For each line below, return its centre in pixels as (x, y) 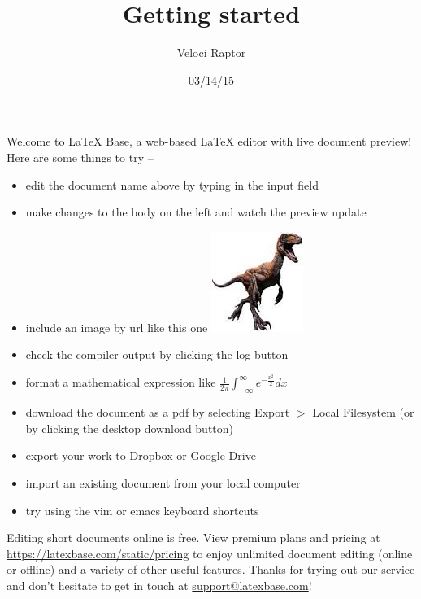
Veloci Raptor (211, 52)
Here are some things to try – (80, 157)
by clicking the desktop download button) (130, 428)
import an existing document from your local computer (163, 482)
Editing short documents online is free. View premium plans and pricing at (193, 538)
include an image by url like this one (117, 327)
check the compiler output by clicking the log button (157, 354)
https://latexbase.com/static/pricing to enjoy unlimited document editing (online (210, 553)
